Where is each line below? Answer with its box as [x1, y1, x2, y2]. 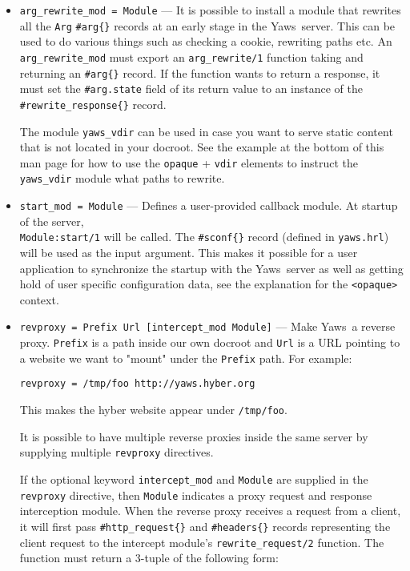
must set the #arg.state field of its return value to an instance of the [19, 80, 363, 97]
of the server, [19, 212, 84, 229]
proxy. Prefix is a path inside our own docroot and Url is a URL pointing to [19, 334, 400, 351]
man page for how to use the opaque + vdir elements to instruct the [19, 154, 359, 171]
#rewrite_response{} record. [19, 95, 167, 112]
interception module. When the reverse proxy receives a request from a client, [19, 502, 401, 519]
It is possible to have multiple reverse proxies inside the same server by [19, 428, 368, 444]
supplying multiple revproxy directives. [19, 444, 214, 460]
